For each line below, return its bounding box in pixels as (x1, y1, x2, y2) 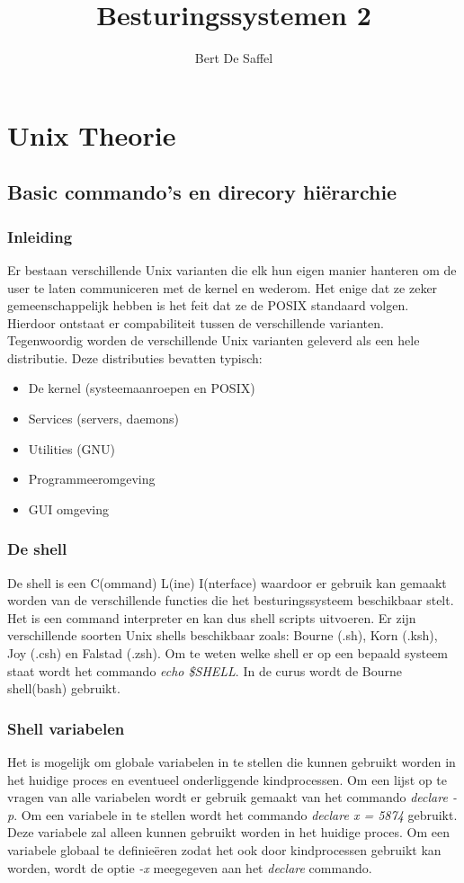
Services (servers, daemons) (28, 409, 180, 428)
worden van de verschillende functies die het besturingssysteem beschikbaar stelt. (7, 591, 454, 610)
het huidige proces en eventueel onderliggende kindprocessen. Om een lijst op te (7, 770, 447, 789)
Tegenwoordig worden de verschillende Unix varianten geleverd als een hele (7, 331, 420, 350)
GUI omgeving (28, 499, 109, 518)
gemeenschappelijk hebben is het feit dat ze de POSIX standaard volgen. (7, 296, 409, 315)
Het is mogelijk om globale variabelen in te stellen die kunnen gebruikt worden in (7, 753, 456, 772)
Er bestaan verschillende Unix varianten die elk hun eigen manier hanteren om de (7, 260, 457, 279)
